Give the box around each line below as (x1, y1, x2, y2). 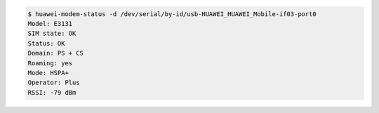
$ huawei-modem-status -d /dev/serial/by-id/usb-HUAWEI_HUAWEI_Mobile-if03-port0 (27, 10, 317, 18)
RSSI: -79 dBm (27, 88, 77, 96)
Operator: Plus (27, 79, 80, 87)
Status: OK (27, 39, 65, 47)
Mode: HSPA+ (27, 69, 69, 77)
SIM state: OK (27, 29, 77, 38)
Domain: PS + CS (27, 49, 84, 58)
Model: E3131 (27, 20, 73, 27)
